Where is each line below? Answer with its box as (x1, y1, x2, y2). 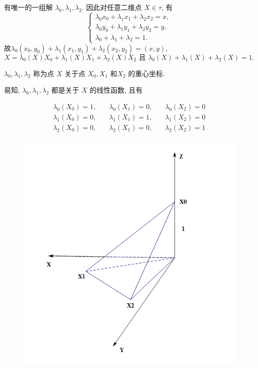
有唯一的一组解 (4, 2, 53, 12)
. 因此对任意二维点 (82, 2, 142, 12)
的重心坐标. (128, 68, 165, 78)
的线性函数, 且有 (89, 85, 143, 95)
